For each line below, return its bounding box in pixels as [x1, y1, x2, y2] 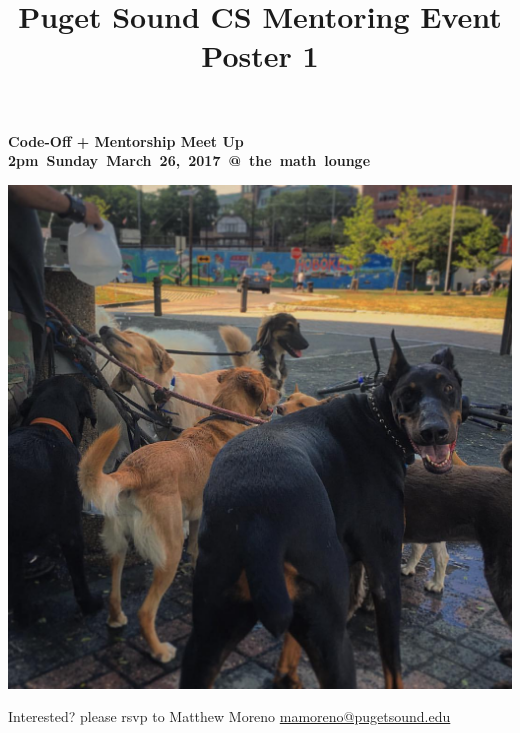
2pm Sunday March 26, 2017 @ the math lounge [8, 150, 371, 171]
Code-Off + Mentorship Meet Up [8, 130, 244, 151]
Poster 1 [201, 35, 319, 76]
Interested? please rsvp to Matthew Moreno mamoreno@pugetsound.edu [8, 706, 451, 727]
